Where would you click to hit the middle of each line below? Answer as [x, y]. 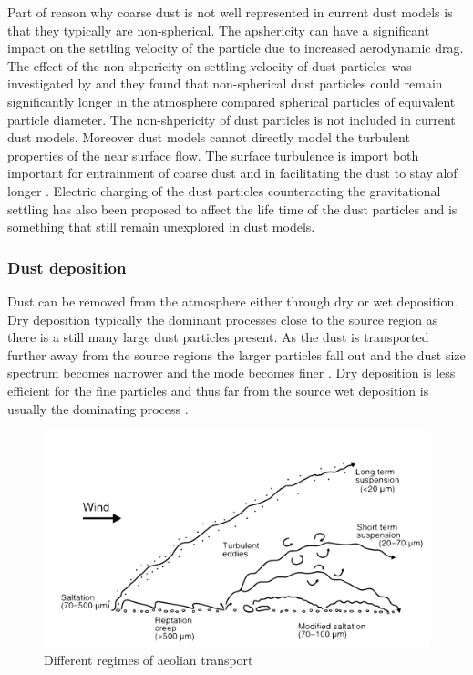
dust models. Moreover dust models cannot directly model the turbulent [209, 137]
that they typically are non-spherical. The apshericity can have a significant [219, 30]
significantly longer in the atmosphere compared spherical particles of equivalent [231, 101]
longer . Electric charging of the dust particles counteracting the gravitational [224, 190]
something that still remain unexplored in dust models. [161, 227]
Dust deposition [67, 267]
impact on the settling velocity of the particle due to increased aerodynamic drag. [236, 48]
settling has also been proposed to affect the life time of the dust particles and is [232, 208]
